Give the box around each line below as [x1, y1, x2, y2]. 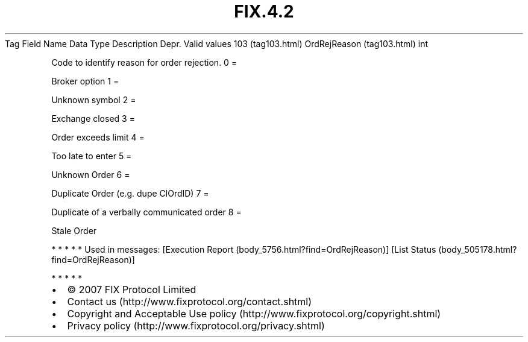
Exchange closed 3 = [51, 113, 135, 124]
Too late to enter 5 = [51, 150, 132, 161]
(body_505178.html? [438, 244, 517, 255]
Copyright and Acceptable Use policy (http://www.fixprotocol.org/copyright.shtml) [67, 307, 441, 320]
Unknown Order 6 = [51, 169, 130, 180]
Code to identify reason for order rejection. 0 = [51, 57, 237, 68]
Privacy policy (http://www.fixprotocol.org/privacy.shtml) [67, 319, 325, 332]
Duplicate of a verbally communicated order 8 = [51, 206, 242, 217]
